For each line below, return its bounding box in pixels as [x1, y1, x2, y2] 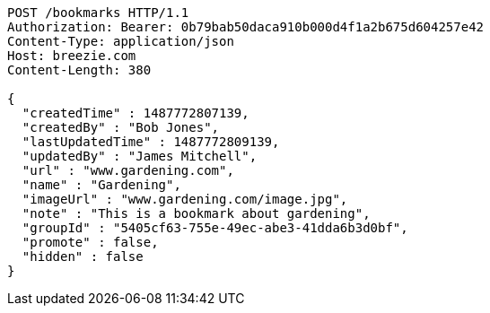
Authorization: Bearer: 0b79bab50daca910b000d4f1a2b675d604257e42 [7, 20, 485, 34]
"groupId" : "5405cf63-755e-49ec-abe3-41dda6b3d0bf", [22, 221, 408, 235]
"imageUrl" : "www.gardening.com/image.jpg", [22, 192, 348, 206]
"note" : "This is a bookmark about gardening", [22, 206, 371, 221]
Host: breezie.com [7, 48, 136, 63]
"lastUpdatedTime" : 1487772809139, [22, 135, 280, 149]
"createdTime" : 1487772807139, [22, 106, 249, 120]
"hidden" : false [22, 249, 144, 264]
